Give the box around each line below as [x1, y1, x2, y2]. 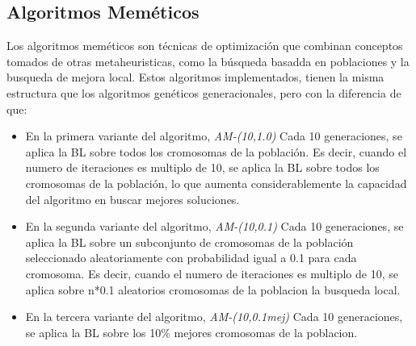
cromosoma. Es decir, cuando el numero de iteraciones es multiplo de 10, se [25, 265, 398, 281]
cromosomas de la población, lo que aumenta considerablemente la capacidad [25, 174, 407, 191]
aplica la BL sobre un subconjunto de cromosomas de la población [25, 233, 354, 250]
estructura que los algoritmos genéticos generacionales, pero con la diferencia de [6, 84, 401, 101]
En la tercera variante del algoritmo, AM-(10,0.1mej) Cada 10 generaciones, [25, 308, 403, 325]
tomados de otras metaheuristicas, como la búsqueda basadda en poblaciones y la [6, 52, 410, 69]
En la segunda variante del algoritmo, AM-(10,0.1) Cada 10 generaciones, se [25, 218, 404, 235]
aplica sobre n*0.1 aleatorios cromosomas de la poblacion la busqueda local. [25, 281, 401, 298]
